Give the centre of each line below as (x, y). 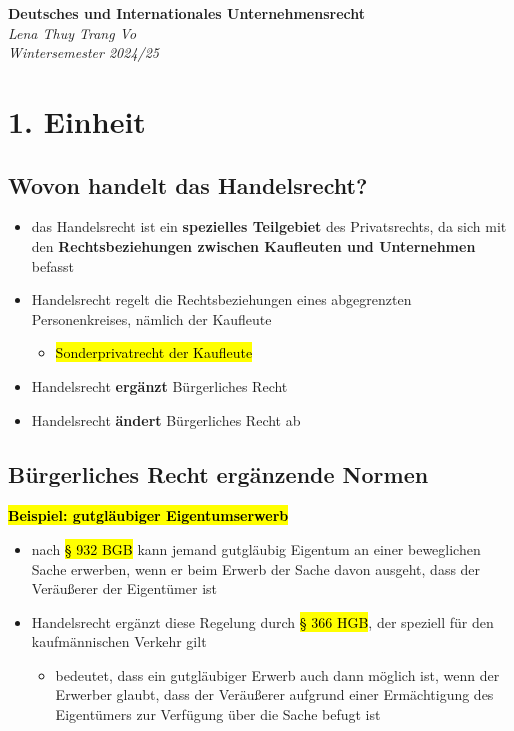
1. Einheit (77, 120)
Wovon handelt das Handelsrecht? (188, 184)
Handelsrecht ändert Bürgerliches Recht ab (166, 419)
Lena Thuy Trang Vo (72, 32)
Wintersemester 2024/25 (84, 52)
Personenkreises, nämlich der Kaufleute (151, 318)
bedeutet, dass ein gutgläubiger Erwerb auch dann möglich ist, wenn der (277, 674)
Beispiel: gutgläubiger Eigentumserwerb (148, 515)
